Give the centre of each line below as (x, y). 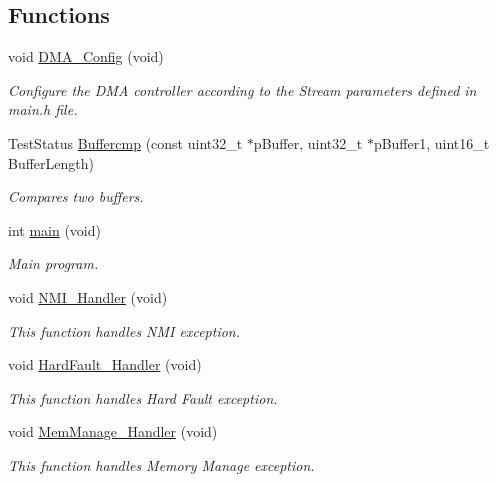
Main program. (53, 263)
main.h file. (43, 109)
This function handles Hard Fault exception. (143, 397)
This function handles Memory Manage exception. (161, 464)
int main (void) (54, 229)
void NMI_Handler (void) (88, 296)
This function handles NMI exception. (124, 330)
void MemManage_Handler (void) (113, 431)
